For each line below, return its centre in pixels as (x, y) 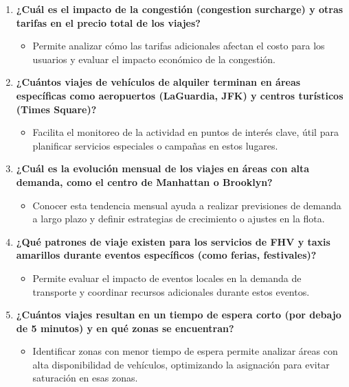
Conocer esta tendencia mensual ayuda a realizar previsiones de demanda (187, 205)
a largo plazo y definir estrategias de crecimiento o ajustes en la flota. (179, 219)
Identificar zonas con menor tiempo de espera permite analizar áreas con (185, 351)
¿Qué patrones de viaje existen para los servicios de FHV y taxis (173, 241)
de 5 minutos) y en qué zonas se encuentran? (125, 328)
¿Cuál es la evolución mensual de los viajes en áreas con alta (163, 168)
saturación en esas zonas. (85, 378)
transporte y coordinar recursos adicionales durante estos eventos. (171, 291)
